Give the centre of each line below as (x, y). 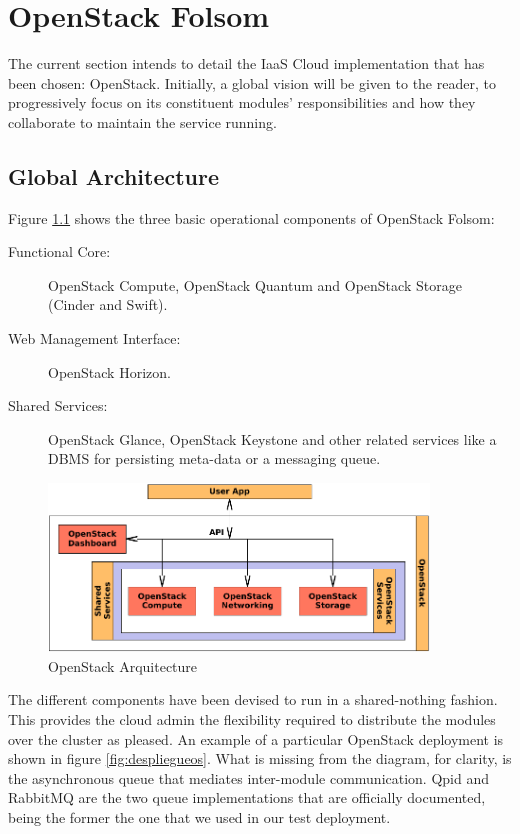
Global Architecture (114, 175)
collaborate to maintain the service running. (142, 121)
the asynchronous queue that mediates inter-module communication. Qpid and (248, 777)
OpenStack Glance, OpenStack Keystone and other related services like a (272, 438)
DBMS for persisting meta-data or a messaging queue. (214, 458)
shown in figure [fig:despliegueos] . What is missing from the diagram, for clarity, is (260, 758)
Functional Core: (59, 251)
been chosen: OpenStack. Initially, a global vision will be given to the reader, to (252, 82)
